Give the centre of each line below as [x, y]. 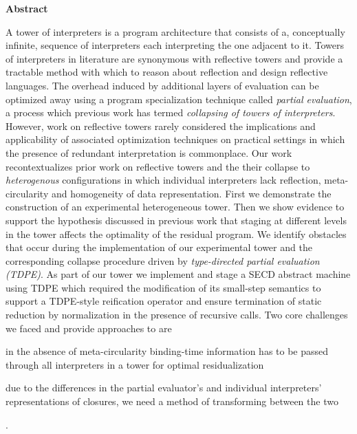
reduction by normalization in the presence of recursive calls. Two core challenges [177, 315]
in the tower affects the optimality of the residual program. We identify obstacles [176, 234]
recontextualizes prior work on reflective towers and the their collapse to [158, 166]
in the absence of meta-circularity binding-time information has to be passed [167, 351]
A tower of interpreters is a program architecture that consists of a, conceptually [175, 31]
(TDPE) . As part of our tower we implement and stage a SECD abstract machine [178, 274]
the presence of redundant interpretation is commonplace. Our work [149, 152]
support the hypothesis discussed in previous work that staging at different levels [176, 220]
